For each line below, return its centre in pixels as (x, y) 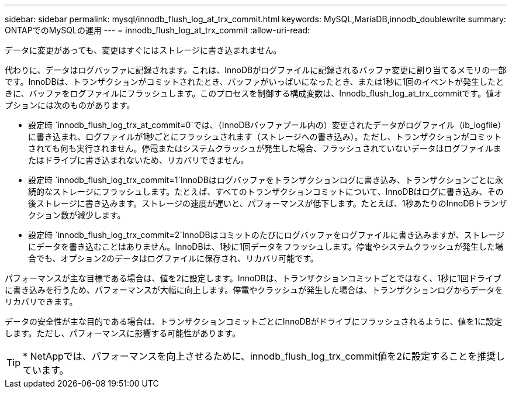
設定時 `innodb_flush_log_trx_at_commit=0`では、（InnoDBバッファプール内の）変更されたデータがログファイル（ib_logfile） (267, 125)
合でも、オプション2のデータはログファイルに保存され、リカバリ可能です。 (173, 258)
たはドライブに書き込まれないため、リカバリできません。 (139, 160)
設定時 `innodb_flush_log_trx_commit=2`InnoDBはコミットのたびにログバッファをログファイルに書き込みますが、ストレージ (267, 235)
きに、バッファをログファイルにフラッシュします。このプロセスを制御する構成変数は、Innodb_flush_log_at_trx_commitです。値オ (253, 93)
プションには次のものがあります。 (70, 105)
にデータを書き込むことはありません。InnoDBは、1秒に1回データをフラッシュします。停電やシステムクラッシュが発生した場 (266, 247)
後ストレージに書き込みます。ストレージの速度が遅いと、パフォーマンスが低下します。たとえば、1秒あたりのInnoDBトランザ (268, 203)
